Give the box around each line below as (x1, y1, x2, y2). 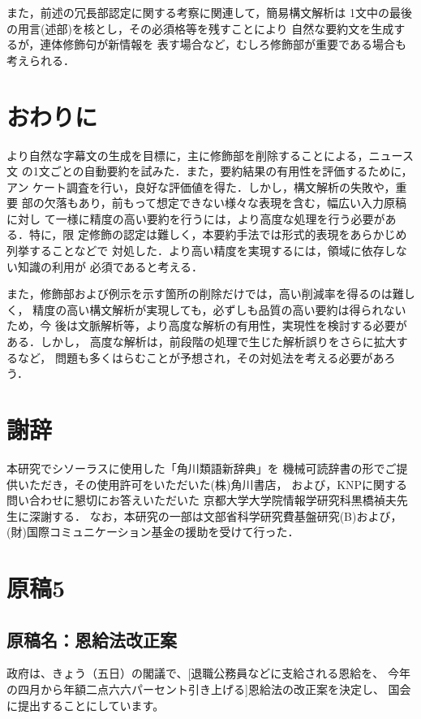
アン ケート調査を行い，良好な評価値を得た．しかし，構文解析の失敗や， (6, 178, 396, 195)
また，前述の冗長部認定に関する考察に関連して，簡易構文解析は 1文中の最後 (6, 4, 412, 20)
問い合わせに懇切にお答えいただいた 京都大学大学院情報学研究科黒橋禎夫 (6, 492, 397, 509)
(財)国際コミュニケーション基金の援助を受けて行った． (6, 523, 299, 540)
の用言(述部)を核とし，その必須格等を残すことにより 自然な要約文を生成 (6, 19, 394, 37)
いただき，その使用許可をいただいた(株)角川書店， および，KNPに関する (17, 475, 408, 492)
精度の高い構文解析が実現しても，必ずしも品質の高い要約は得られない (32, 301, 406, 318)
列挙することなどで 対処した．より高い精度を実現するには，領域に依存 (6, 242, 384, 259)
